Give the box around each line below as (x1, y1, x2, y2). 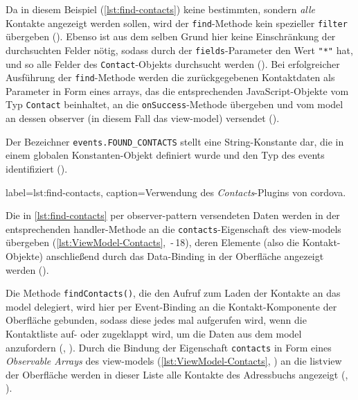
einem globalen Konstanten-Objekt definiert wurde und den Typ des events (6, 148, 325, 162)
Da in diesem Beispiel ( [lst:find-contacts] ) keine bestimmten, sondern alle (6, 2, 315, 16)
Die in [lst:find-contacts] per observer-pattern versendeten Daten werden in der (6, 208, 340, 223)
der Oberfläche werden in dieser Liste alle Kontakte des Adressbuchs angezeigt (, (6, 367, 348, 381)
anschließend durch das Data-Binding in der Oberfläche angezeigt (46, 248, 324, 263)
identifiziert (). (6, 161, 68, 175)
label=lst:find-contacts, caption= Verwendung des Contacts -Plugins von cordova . (6, 184, 346, 199)
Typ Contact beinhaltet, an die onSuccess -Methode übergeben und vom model (6, 97, 343, 112)
